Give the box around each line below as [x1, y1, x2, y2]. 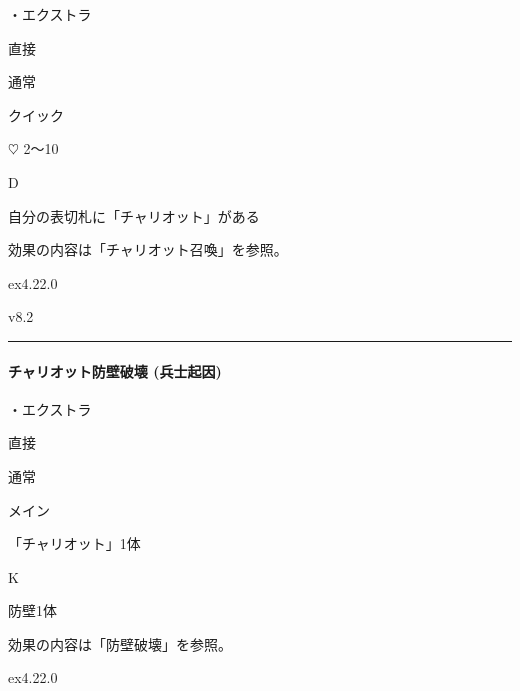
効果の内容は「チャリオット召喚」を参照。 [8, 239, 288, 260]
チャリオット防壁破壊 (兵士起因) [8, 360, 222, 381]
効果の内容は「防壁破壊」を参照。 [8, 633, 232, 654]
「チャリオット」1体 [8, 533, 141, 554]
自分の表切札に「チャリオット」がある [8, 205, 260, 226]
